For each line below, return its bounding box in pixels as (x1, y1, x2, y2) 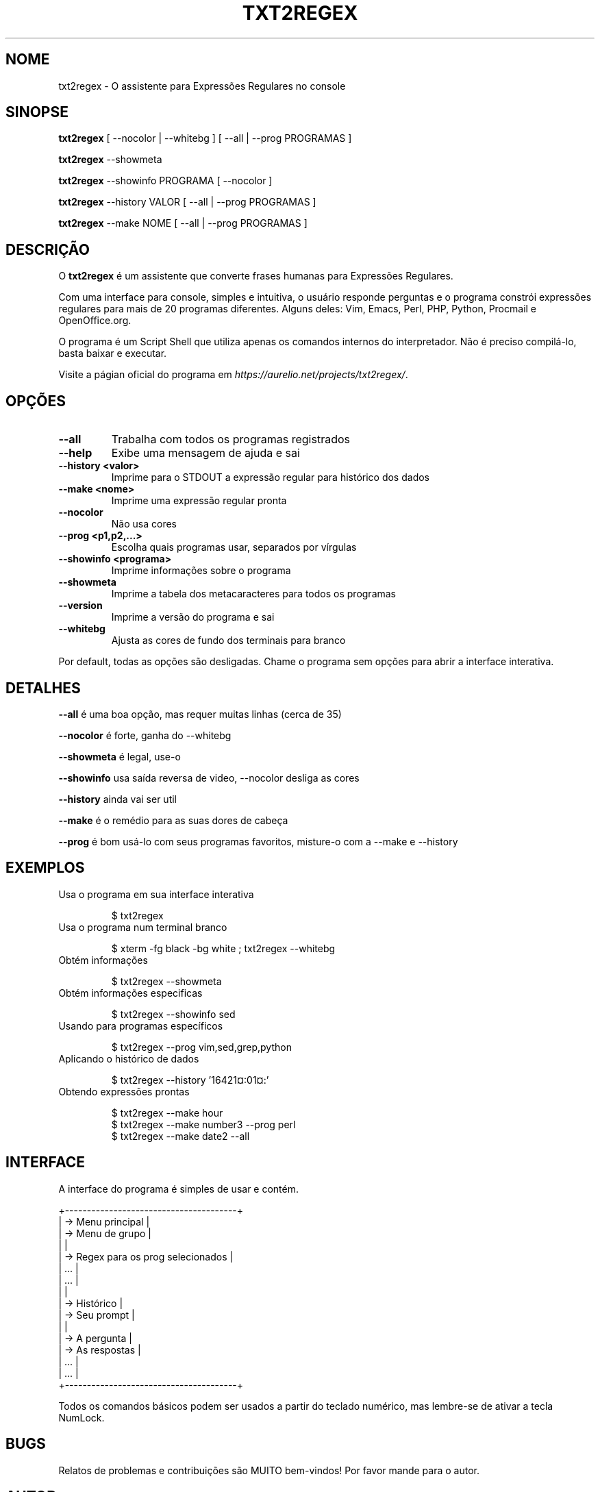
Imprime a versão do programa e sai (111, 611, 275, 623)
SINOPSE (5, 103, 68, 121)
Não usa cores (111, 518, 177, 530)
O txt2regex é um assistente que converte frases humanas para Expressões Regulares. (58, 270, 453, 282)
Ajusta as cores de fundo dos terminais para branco (111, 634, 346, 647)
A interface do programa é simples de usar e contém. (58, 1182, 299, 1195)
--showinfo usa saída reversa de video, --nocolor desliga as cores (58, 771, 360, 784)
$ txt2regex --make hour (111, 1106, 223, 1119)
